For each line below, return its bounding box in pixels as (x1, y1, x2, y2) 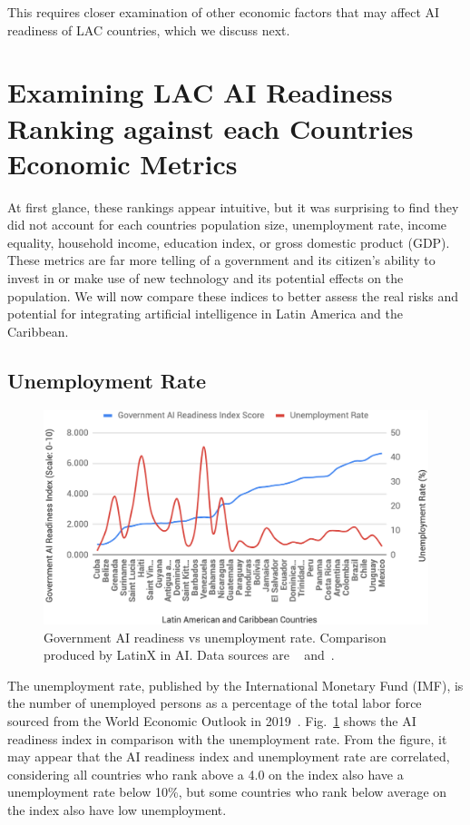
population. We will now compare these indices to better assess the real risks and (7, 286, 458, 305)
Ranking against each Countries (7, 109, 414, 146)
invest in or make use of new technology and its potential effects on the (7, 269, 404, 288)
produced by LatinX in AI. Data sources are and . (44, 645, 335, 664)
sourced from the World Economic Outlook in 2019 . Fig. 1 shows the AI (7, 712, 416, 731)
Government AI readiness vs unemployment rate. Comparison (44, 627, 387, 646)
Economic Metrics (7, 144, 238, 182)
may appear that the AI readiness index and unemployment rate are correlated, (7, 747, 450, 766)
